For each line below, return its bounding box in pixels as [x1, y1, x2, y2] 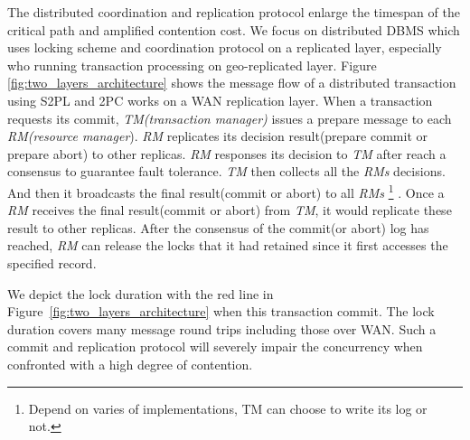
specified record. [7, 253, 97, 272]
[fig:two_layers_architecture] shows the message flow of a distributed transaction [7, 73, 456, 92]
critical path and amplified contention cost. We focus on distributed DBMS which [7, 20, 460, 39]
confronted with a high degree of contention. [7, 354, 253, 373]
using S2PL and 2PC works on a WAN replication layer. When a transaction [7, 90, 433, 109]
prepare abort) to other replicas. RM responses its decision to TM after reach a [7, 144, 446, 163]
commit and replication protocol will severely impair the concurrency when [7, 337, 423, 356]
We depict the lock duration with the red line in [7, 284, 274, 303]
